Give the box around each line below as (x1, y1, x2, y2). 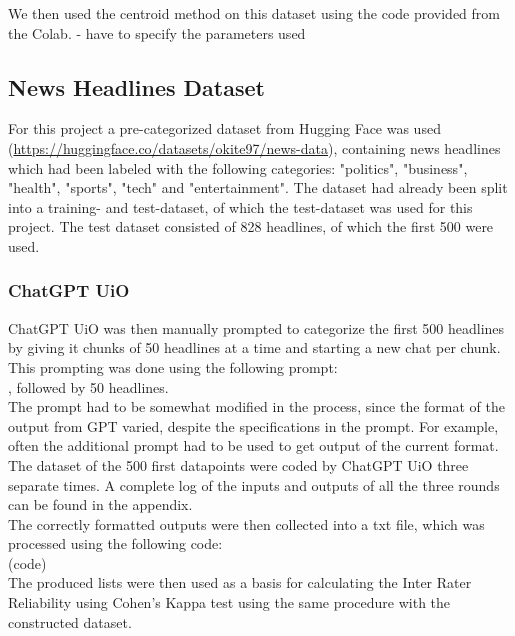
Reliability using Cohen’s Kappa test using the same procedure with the (8, 592, 451, 613)
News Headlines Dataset (8, 71, 265, 102)
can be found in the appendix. (8, 494, 193, 515)
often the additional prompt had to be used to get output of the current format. (8, 435, 499, 456)
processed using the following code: (8, 533, 223, 554)
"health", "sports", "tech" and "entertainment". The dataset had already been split (8, 177, 508, 198)
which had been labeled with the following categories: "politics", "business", (8, 157, 468, 178)
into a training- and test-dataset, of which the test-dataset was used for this (8, 196, 473, 217)
